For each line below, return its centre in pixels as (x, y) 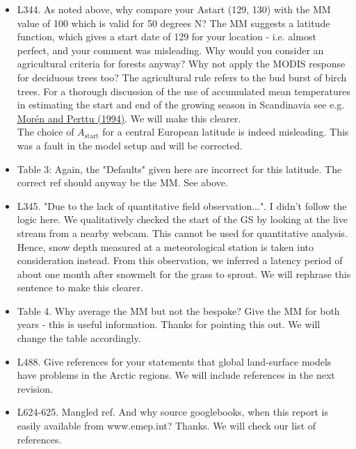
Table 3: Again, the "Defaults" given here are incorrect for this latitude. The (179, 169)
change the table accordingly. (79, 338)
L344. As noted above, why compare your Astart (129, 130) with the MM (174, 9)
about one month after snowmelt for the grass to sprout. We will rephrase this (184, 274)
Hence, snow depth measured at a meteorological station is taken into (165, 246)
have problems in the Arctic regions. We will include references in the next (176, 375)
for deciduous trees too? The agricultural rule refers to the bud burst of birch (182, 77)
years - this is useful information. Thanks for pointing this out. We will (169, 324)
